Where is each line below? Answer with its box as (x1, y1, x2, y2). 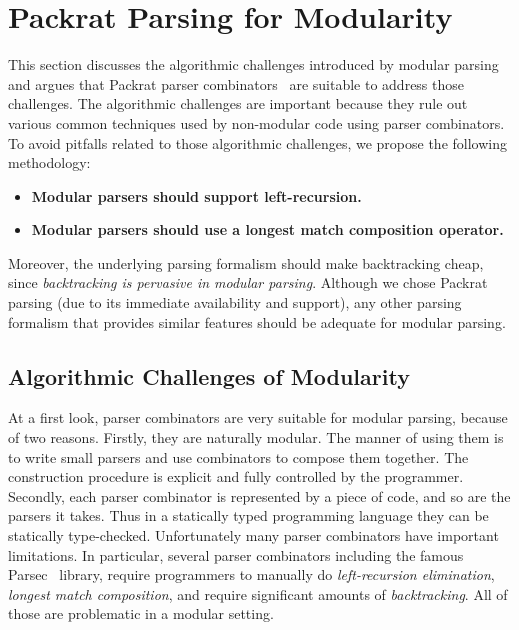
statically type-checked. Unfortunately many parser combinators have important (8, 525, 499, 546)
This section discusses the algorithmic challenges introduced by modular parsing (8, 54, 499, 75)
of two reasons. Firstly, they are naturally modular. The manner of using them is (8, 427, 504, 448)
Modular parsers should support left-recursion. (31, 185, 362, 206)
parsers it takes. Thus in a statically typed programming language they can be (8, 505, 489, 526)
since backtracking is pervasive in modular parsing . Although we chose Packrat (8, 272, 488, 293)
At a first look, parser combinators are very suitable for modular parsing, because (8, 407, 508, 428)
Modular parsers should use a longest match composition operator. (31, 219, 504, 240)
